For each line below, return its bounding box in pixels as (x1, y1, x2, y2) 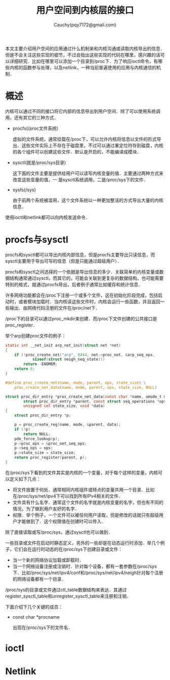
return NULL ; (23, 431, 51, 436)
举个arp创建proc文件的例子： (5, 332, 66, 338)
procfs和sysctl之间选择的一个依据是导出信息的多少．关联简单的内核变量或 (5, 269, 159, 275)
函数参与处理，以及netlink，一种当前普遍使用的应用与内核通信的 (22, 64, 157, 70)
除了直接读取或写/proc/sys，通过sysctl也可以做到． (5, 529, 113, 535)
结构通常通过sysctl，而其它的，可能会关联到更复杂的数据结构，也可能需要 (9, 275, 164, 281)
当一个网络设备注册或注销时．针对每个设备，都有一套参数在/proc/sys (12, 563, 157, 569)
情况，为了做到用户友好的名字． (12, 505, 79, 512)
